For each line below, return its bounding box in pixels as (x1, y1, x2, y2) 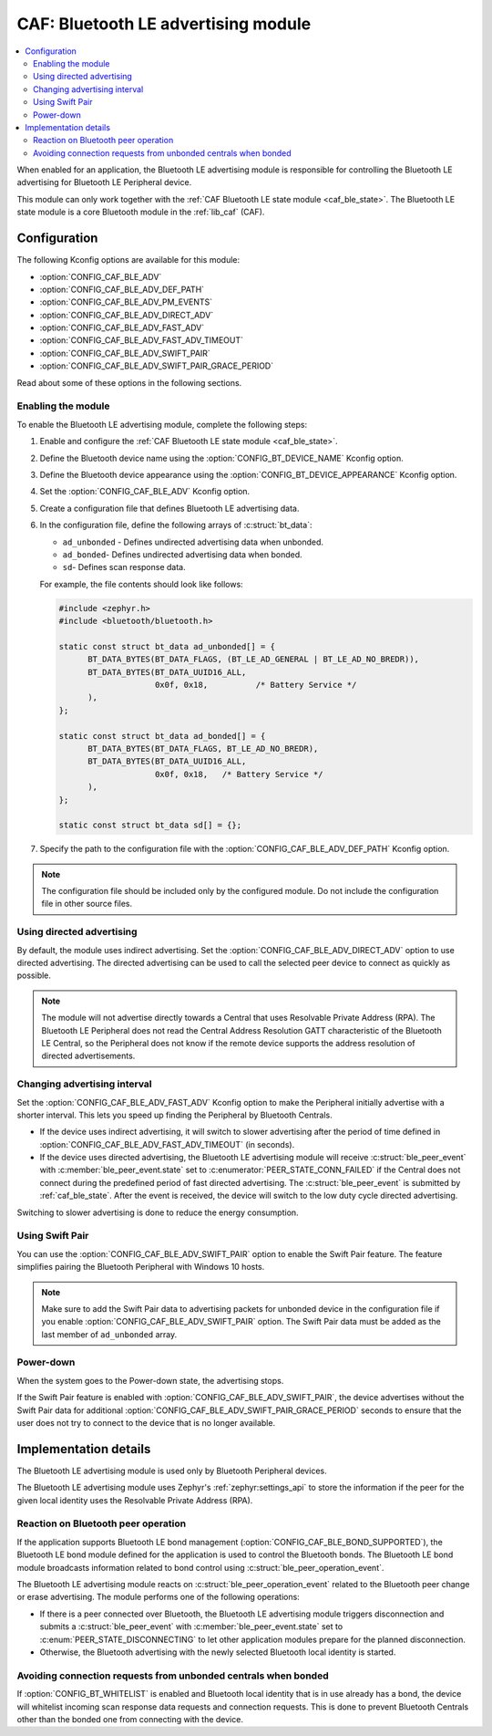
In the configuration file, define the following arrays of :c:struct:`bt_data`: (39, 520, 313, 531)
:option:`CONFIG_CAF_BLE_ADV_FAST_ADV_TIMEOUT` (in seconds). (39, 1138, 295, 1149)
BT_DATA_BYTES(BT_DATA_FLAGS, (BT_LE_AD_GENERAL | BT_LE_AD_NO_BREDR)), (87, 654, 419, 665)
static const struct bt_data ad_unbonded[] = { (58, 641, 275, 651)
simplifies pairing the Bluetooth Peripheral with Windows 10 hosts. (16, 1262, 265, 1273)
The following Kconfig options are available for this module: (16, 255, 241, 265)
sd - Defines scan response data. (62, 562, 186, 573)
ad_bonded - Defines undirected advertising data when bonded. (62, 548, 302, 560)
